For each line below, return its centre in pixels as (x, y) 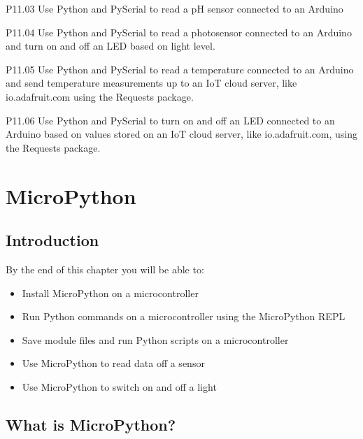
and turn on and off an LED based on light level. (111, 46)
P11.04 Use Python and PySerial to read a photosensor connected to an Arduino (179, 32)
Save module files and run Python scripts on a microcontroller (155, 339)
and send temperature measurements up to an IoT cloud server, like (151, 83)
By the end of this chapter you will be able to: (105, 269)
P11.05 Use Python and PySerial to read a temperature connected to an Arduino (180, 69)
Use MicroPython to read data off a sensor (113, 363)
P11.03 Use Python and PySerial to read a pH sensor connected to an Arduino (175, 8)
